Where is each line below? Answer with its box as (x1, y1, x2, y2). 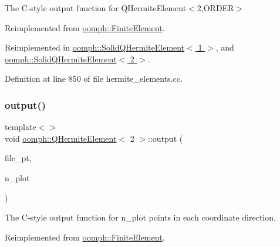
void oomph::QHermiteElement (5, 132, 117, 144)
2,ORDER (197, 2, 234, 14)
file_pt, (5, 152, 32, 164)
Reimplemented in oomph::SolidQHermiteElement (5, 41, 185, 54)
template (5, 121, 36, 133)
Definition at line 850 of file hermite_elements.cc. (5, 72, 183, 85)
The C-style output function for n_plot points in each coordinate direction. (5, 211, 276, 223)
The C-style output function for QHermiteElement (5, 2, 187, 14)
